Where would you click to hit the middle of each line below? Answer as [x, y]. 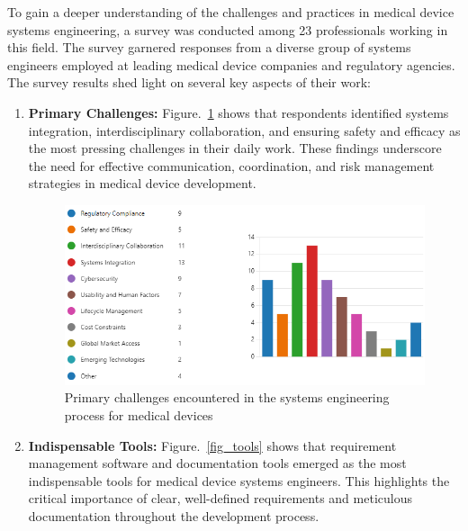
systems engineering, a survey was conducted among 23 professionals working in [228, 29]
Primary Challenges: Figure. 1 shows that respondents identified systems [238, 112]
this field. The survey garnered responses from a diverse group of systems [209, 47]
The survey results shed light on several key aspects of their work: [189, 82]
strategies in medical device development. [142, 183]
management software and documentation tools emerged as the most [217, 463]
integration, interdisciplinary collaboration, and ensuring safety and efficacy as [244, 130]
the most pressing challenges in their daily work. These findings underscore [235, 148]
